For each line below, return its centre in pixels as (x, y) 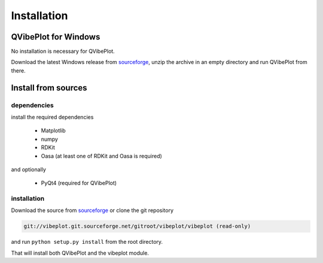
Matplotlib (53, 131)
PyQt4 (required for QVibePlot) (79, 183)
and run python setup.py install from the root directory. (87, 242)
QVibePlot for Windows (56, 37)
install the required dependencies (52, 117)
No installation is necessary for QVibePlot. (63, 52)
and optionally (28, 169)
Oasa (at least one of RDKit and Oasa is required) (102, 156)
